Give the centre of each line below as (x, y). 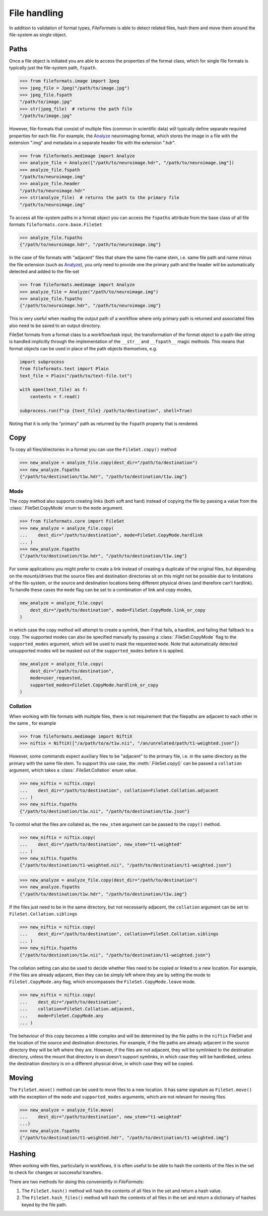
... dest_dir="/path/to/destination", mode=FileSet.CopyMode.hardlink (111, 535)
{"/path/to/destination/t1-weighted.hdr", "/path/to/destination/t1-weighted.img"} (124, 1138)
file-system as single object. (38, 34)
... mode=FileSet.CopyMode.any (62, 1016)
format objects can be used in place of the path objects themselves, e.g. (83, 348)
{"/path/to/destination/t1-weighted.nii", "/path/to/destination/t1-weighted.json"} (126, 865)
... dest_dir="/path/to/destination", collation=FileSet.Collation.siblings (119, 934)
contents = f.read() (55, 396)
